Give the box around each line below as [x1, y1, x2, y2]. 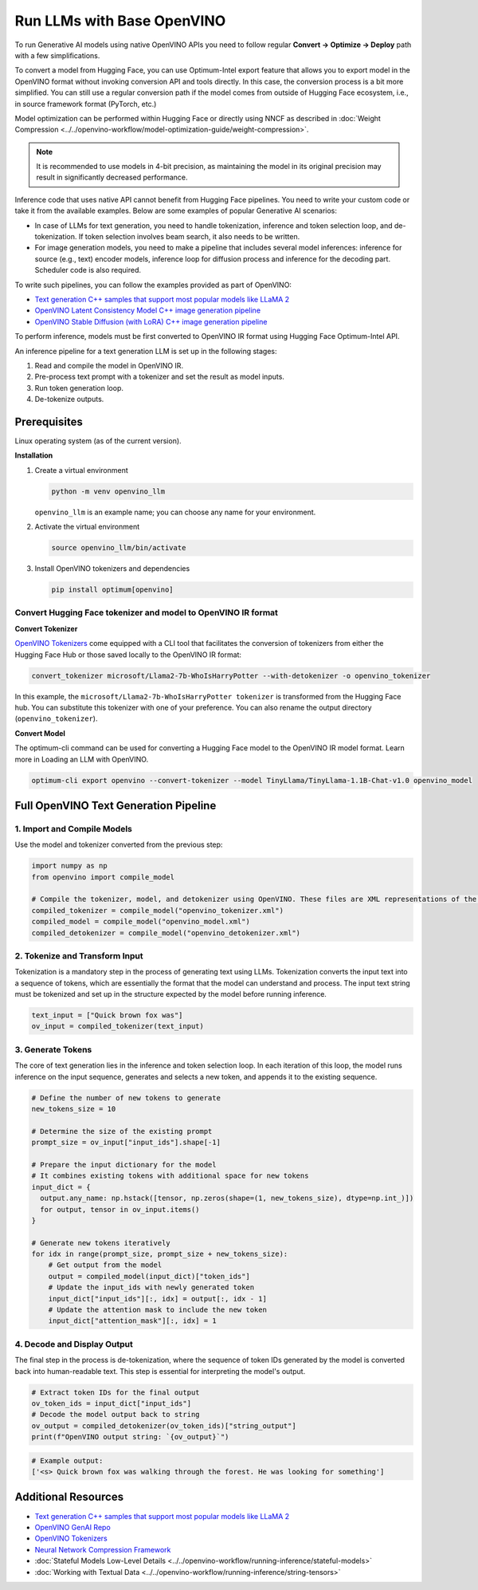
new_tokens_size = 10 [31, 1104, 116, 1113]
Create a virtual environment [34, 465, 129, 474]
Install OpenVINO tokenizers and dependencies [34, 564, 190, 573]
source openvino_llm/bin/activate [51, 543, 186, 553]
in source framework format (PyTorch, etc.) [14, 99, 157, 108]
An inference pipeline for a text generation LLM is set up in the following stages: [14, 346, 278, 356]
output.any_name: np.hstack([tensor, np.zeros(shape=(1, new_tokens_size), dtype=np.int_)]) [40, 1194, 414, 1203]
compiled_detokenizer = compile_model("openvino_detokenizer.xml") [31, 928, 301, 937]
